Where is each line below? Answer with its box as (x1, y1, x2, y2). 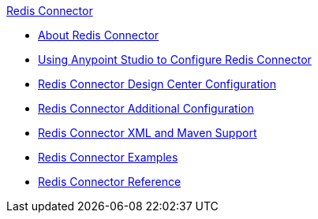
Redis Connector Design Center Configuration (38, 77, 277, 91)
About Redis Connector (38, 28, 159, 42)
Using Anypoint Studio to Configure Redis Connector (38, 53, 312, 66)
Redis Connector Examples (38, 150, 178, 164)
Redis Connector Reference (38, 175, 181, 188)
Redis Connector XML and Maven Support (38, 126, 257, 139)
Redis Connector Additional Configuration (38, 102, 254, 115)
